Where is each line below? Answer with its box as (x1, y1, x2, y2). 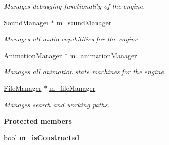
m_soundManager (56, 17, 112, 27)
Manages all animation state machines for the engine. (4, 66, 166, 77)
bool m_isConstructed (4, 132, 80, 142)
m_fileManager (49, 83, 96, 93)
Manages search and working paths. (4, 99, 110, 109)
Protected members (4, 116, 72, 126)
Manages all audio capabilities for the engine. (4, 34, 140, 44)
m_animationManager (70, 50, 137, 60)
